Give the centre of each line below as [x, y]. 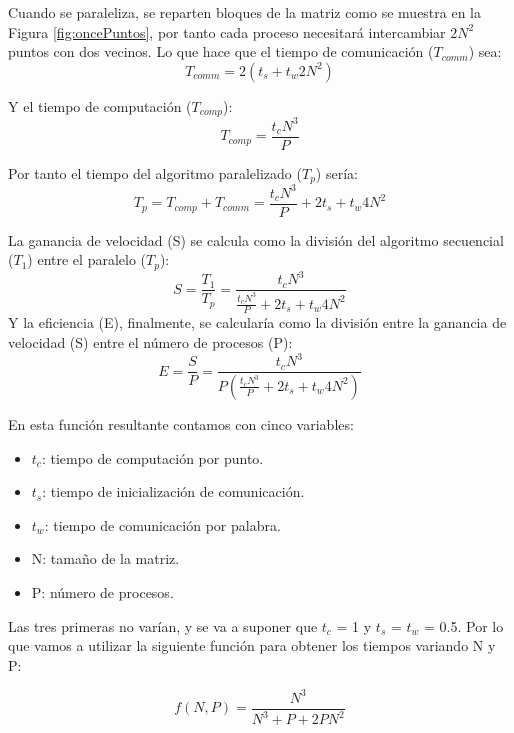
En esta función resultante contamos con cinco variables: [181, 423]
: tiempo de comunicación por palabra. [162, 524]
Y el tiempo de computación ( [100, 105]
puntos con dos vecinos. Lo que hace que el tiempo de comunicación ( [221, 51]
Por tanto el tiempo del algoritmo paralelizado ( [155, 172]
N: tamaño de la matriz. [105, 558]
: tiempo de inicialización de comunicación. [173, 491]
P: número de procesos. [102, 591]
